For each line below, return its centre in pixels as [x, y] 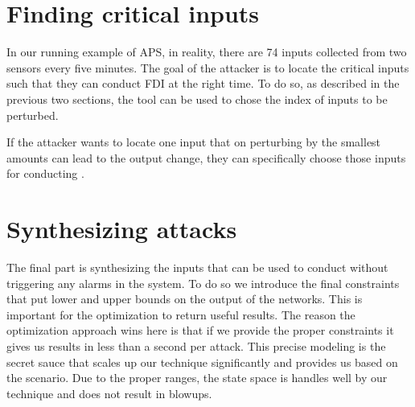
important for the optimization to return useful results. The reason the [181, 314]
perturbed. [33, 115]
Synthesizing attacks [122, 229]
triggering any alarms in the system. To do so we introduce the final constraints [203, 283]
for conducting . [45, 173]
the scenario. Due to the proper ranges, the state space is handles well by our [197, 378]
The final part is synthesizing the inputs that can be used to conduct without [197, 267]
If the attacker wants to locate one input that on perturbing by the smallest [194, 142]
